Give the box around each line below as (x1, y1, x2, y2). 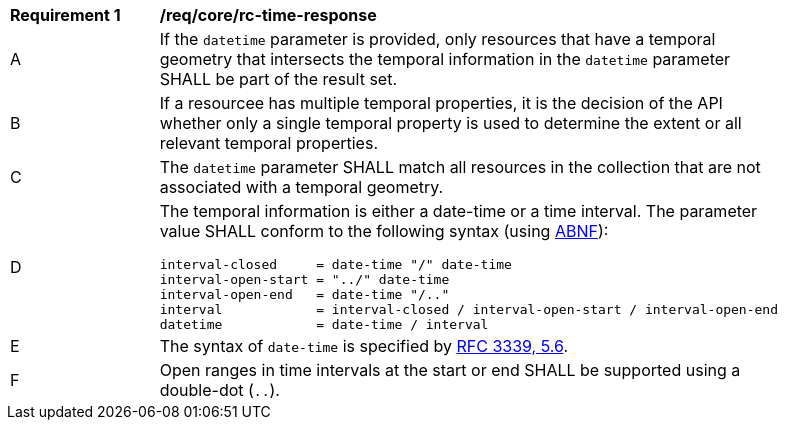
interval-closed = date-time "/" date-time (159, 257, 512, 272)
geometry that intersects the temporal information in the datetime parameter (159, 49, 731, 69)
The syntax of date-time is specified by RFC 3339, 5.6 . (159, 336, 568, 356)
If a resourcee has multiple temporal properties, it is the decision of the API (159, 93, 723, 113)
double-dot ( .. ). (159, 380, 280, 400)
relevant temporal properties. (159, 133, 378, 153)
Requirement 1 (10, 5, 121, 25)
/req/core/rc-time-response (159, 5, 377, 25)
